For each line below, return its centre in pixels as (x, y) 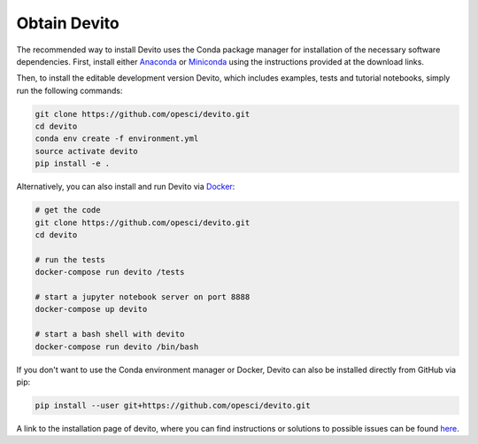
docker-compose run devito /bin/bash (117, 347)
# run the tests (70, 260)
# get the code (68, 210)
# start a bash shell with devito (110, 334)
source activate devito (87, 151)
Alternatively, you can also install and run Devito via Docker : (126, 187)
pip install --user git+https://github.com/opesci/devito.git (173, 405)
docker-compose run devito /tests (110, 272)
